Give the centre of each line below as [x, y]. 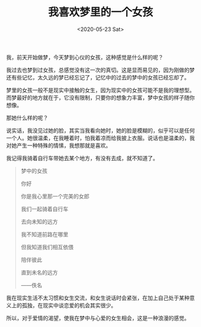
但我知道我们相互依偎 [47, 247]
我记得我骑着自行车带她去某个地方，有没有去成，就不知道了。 [82, 158]
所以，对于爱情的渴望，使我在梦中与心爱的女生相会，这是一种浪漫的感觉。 [98, 318]
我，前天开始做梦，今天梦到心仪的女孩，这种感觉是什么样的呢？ [85, 57]
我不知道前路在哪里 [45, 234]
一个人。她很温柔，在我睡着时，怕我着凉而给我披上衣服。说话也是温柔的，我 [100, 137]
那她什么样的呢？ [27, 118]
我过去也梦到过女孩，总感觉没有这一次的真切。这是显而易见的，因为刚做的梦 [100, 70]
